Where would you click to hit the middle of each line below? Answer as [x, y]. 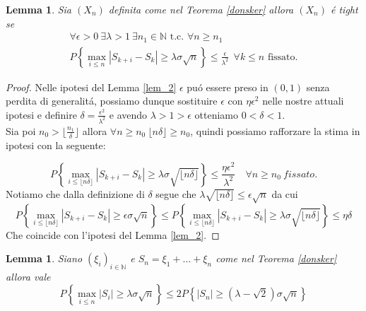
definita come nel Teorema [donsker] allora [201, 9]
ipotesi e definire [41, 114]
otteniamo [217, 114]
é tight [344, 9]
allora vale [28, 276]
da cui [285, 193]
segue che [176, 193]
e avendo [128, 114]
